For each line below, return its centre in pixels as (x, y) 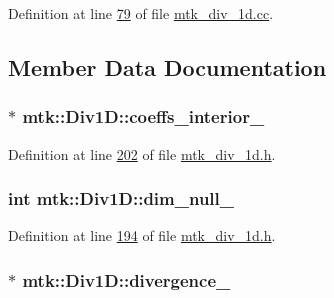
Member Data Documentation (167, 66)
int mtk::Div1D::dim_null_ (121, 198)
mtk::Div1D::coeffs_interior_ (143, 116)
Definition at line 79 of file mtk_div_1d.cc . (141, 13)
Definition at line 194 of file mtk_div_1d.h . (142, 235)
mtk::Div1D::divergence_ (126, 279)
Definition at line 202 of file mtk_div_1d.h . (142, 153)
